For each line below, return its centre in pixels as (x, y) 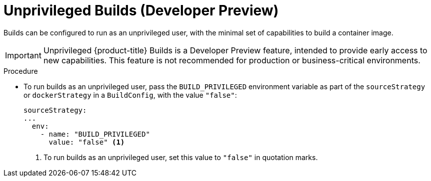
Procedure (21, 71)
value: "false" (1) (87, 142)
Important (23, 55)
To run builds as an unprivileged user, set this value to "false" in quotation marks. (181, 157)
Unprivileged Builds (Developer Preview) (141, 10)
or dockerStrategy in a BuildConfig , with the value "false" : (130, 95)
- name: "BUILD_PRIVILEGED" (95, 134)
